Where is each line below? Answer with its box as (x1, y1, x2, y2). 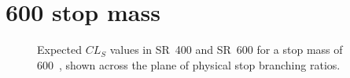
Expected (37, 41, 82, 58)
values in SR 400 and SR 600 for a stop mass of (109, 41, 343, 58)
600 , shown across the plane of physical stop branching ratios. (37, 56, 341, 73)
